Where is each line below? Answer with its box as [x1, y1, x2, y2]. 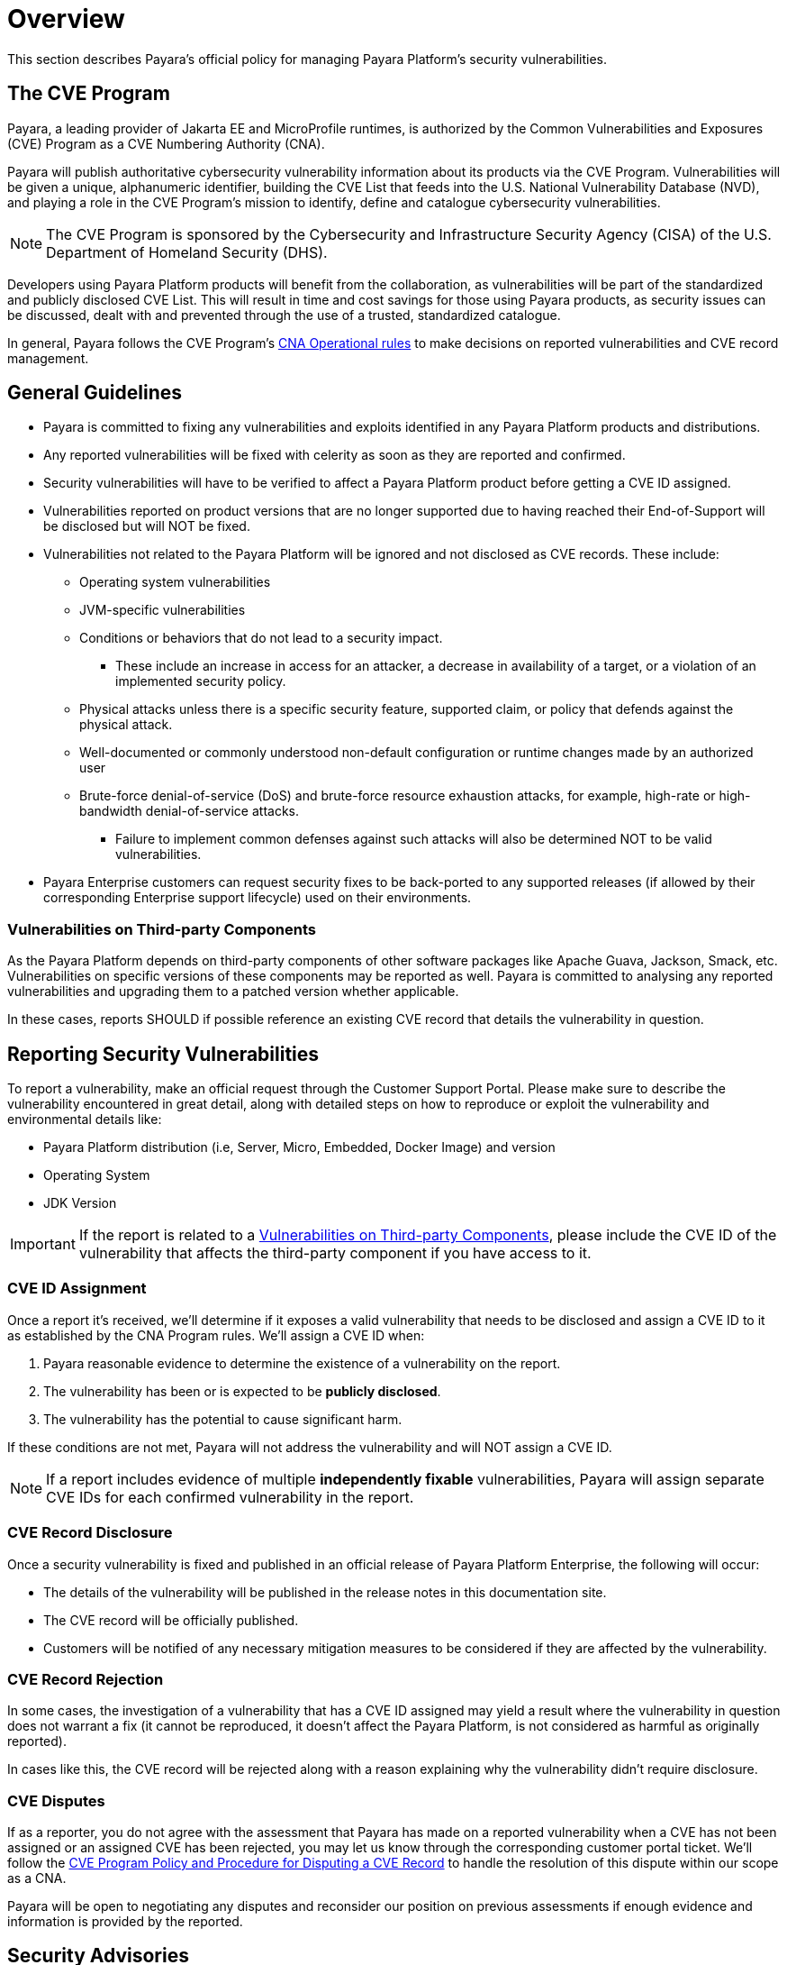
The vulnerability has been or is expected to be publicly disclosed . [43, 1383, 441, 1399]
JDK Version [43, 1195, 117, 1211]
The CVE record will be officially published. [43, 1612, 299, 1628]
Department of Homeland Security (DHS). [46, 242, 328, 261]
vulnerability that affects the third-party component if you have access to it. [78, 1244, 592, 1263]
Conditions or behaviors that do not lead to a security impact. [79, 630, 443, 646]
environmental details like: [7, 1111, 162, 1128]
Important [10, 1235, 76, 1254]
